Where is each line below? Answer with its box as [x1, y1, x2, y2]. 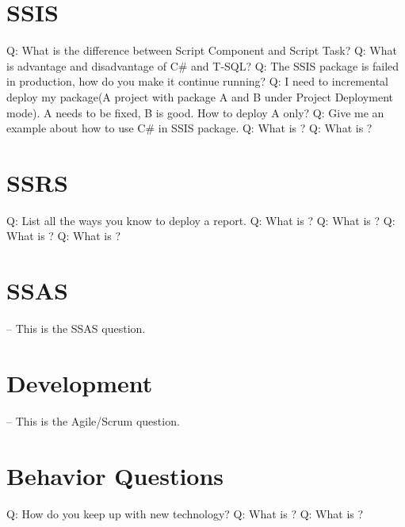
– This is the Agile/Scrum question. [6, 412, 180, 429]
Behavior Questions [6, 459, 224, 491]
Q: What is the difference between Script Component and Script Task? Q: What [6, 42, 397, 59]
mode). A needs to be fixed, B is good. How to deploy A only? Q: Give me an [6, 104, 384, 120]
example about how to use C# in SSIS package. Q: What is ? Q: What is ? [6, 120, 373, 136]
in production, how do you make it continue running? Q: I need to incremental [6, 73, 388, 90]
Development [6, 366, 153, 399]
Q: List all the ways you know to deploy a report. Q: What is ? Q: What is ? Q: [6, 212, 395, 228]
